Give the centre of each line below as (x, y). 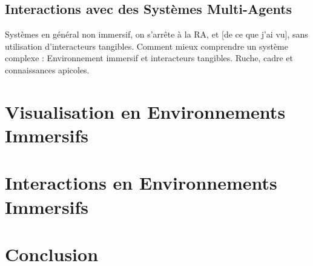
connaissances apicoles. (47, 69)
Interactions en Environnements (141, 183)
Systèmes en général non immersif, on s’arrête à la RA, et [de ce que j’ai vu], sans (156, 34)
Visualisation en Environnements (145, 111)
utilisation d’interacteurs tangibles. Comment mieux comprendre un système (147, 46)
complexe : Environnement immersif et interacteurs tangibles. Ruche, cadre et (149, 58)
